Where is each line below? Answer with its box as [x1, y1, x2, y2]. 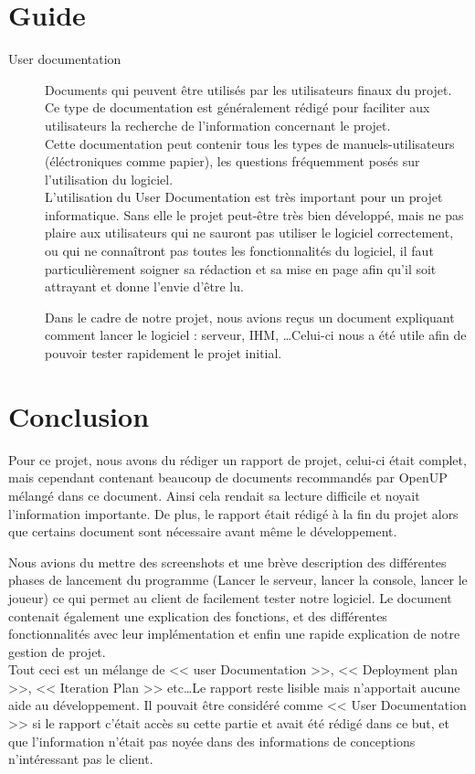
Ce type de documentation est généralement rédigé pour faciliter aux [45, 98, 430, 117]
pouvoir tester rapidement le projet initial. [45, 344, 282, 363]
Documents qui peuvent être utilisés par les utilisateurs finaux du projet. [45, 80, 452, 99]
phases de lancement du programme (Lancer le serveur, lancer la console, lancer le [8, 570, 468, 589]
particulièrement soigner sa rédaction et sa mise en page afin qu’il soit [45, 259, 437, 278]
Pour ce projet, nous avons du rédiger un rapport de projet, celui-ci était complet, [8, 450, 467, 469]
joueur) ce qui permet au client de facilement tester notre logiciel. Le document [8, 588, 452, 607]
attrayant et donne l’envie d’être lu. [45, 277, 244, 296]
